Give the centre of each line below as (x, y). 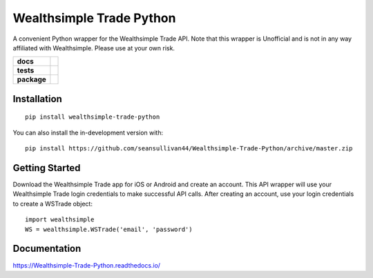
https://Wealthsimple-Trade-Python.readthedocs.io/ (87, 265)
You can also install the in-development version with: (88, 132)
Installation (37, 99)
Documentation (47, 249)
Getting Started (47, 168)
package (31, 79)
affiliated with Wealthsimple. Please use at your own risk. (94, 48)
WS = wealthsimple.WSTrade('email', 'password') (109, 229)
